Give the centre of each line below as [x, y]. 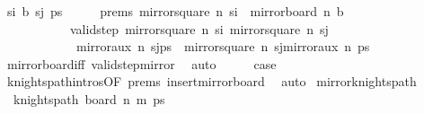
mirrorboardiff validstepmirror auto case [141, 63]
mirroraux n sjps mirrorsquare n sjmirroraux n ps [223, 46]
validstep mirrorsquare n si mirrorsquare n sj [199, 28]
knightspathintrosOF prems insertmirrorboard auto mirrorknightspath [212, 81]
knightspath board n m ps [89, 98]
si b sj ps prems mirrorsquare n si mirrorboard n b [175, 11]
